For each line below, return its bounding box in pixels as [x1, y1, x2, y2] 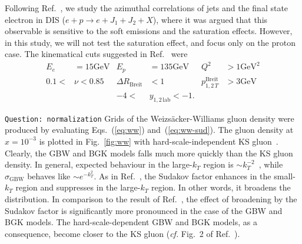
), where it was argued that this [152, 13, 268, 25]
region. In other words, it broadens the [151, 181, 291, 193]
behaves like [27, 169, 71, 182]
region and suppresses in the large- [15, 181, 141, 193]
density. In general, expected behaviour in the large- [5, 158, 193, 171]
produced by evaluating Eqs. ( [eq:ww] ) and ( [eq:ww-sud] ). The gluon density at [5, 123, 294, 136]
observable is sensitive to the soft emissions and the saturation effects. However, [5, 25, 293, 37]
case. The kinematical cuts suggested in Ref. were [5, 48, 188, 60]
